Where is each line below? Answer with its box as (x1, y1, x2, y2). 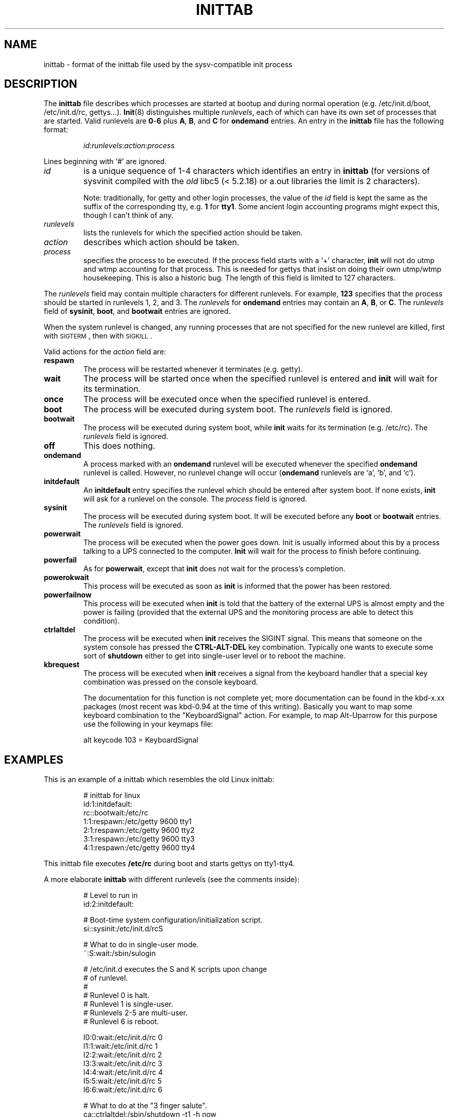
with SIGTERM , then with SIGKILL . (44, 331, 152, 341)
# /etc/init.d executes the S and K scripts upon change (83, 965, 268, 974)
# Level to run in (83, 891, 138, 900)
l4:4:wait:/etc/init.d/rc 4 (83, 1068, 163, 1077)
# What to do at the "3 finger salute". (83, 1101, 207, 1110)
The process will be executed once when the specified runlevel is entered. (83, 394, 371, 405)
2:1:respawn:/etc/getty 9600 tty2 (83, 826, 195, 835)
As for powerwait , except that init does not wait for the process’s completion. (83, 564, 345, 573)
